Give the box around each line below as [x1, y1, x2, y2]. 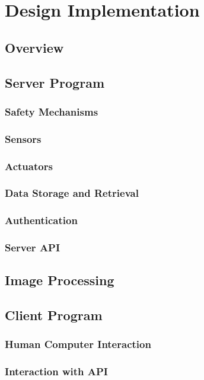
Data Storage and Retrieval [5, 186, 139, 200]
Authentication [5, 213, 78, 228]
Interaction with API [5, 364, 108, 379]
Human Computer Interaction [5, 337, 151, 352]
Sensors [5, 131, 42, 146]
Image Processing [5, 271, 114, 289]
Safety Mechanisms [5, 104, 98, 119]
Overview [5, 38, 64, 56]
